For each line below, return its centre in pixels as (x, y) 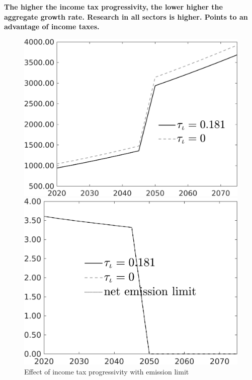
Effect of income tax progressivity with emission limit (107, 371)
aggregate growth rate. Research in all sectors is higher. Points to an (126, 16)
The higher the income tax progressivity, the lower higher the (113, 7)
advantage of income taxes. (52, 26)
